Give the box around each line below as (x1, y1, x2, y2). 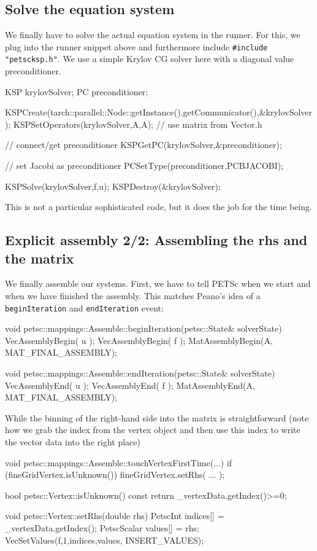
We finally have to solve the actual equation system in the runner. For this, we (5, 28, 300, 41)
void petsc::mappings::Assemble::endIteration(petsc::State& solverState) (5, 367, 275, 380)
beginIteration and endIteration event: (5, 301, 164, 314)
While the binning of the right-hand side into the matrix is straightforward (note (5, 411, 309, 424)
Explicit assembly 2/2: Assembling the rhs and (5, 230, 308, 249)
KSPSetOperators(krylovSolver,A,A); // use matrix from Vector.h (13, 117, 262, 130)
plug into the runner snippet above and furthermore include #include (5, 40, 268, 53)
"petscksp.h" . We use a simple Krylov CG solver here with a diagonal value (5, 52, 294, 65)
